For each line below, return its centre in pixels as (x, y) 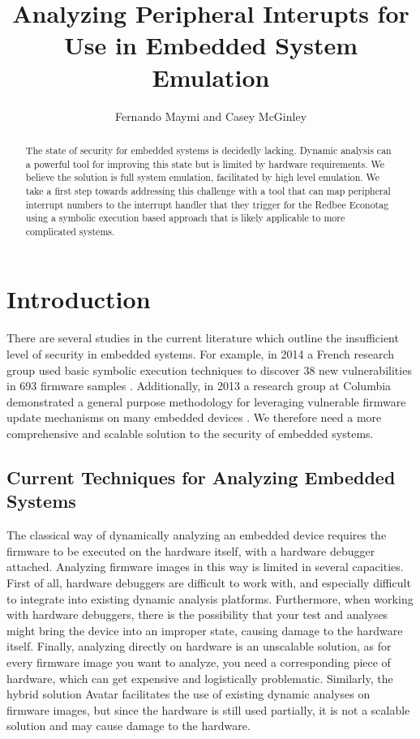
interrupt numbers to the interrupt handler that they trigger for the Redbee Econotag (207, 204)
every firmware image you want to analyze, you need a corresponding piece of (199, 662)
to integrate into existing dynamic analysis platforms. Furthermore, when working (210, 598)
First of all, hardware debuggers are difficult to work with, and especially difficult (209, 582)
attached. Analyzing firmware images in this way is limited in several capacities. (205, 567)
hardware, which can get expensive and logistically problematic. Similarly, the (200, 678)
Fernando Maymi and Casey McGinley (211, 116)
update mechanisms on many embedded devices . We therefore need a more (194, 417)
